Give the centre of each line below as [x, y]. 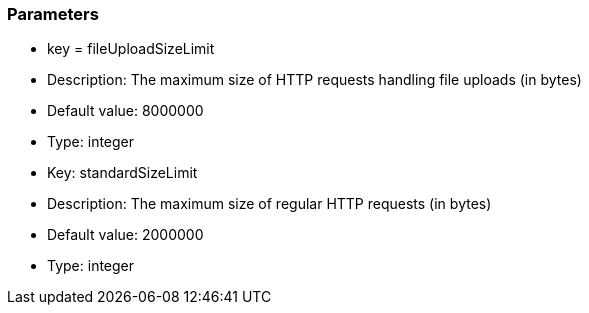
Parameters [53, 14]
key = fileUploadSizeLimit [131, 49]
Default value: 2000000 [125, 235]
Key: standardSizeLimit [122, 173]
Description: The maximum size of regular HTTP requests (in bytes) [269, 204]
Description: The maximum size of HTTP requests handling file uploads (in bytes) [314, 80]
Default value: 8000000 [125, 111]
